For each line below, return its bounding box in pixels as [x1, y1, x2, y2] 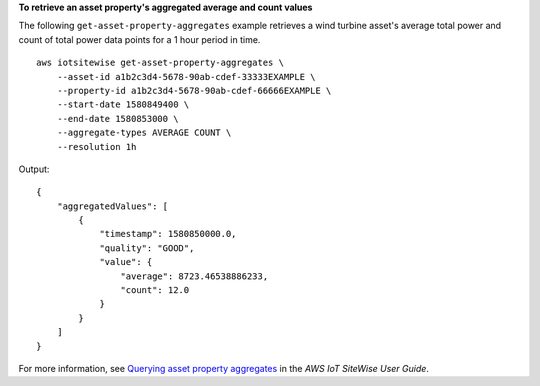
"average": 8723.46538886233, [120, 270, 269, 282]
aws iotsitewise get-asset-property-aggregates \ [36, 57, 285, 69]
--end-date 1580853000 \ [56, 113, 179, 124]
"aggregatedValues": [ [56, 200, 169, 212]
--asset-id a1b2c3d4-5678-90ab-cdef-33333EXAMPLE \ [56, 71, 316, 82]
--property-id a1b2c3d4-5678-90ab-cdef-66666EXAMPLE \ [56, 85, 332, 96]
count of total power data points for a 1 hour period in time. [18, 33, 261, 45]
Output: [18, 163, 50, 175]
